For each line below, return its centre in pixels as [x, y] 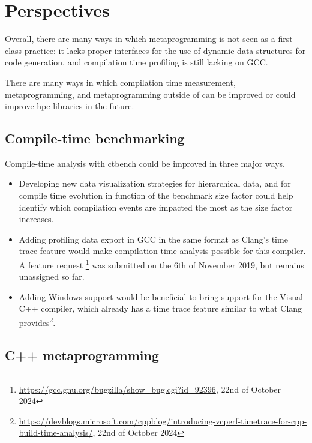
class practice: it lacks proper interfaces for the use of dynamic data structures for [155, 50]
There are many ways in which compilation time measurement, [120, 82]
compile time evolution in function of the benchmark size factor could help [156, 195]
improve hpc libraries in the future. [70, 106]
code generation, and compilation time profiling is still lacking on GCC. [136, 62]
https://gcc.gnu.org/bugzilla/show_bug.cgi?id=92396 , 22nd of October [150, 389]
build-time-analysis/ [56, 432]
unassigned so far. [52, 276]
